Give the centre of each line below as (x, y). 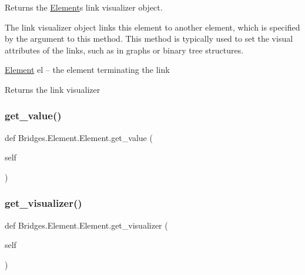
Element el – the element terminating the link (87, 70)
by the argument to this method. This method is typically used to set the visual (149, 38)
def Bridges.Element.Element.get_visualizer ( (86, 225)
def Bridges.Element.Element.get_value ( (79, 137)
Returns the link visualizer (53, 89)
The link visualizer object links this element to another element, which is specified (152, 27)
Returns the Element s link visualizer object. (84, 7)
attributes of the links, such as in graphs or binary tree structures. (124, 50)
